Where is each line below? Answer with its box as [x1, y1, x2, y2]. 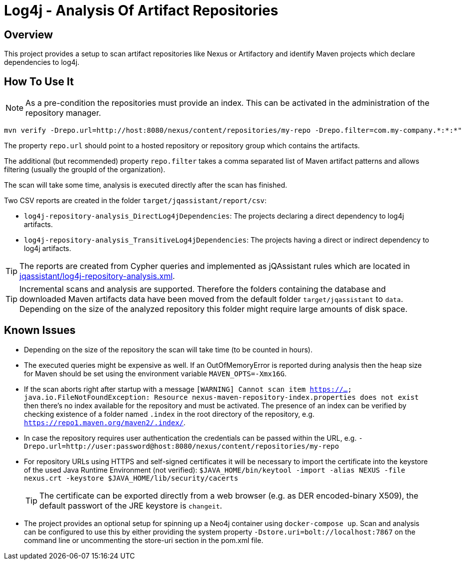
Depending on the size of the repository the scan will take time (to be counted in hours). [24, 345, 312, 354]
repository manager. [25, 108, 101, 118]
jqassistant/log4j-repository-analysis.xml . [19, 271, 175, 282]
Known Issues [4, 324, 76, 337]
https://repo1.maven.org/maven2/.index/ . [24, 418, 186, 427]
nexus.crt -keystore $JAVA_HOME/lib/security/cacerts [24, 474, 238, 482]
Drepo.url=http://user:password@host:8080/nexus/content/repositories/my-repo [24, 442, 339, 450]
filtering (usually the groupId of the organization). [4, 165, 165, 174]
